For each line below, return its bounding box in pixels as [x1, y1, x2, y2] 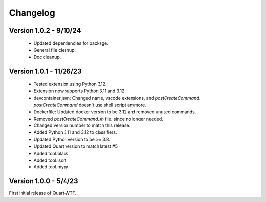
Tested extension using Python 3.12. [33, 81, 107, 87]
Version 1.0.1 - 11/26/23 [9, 67, 82, 76]
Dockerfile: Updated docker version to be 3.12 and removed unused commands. [33, 109, 196, 115]
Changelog [9, 7, 55, 18]
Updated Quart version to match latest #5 [33, 143, 118, 149]
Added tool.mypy [33, 164, 69, 170]
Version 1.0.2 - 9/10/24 [9, 26, 81, 35]
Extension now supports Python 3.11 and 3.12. [33, 88, 126, 94]
